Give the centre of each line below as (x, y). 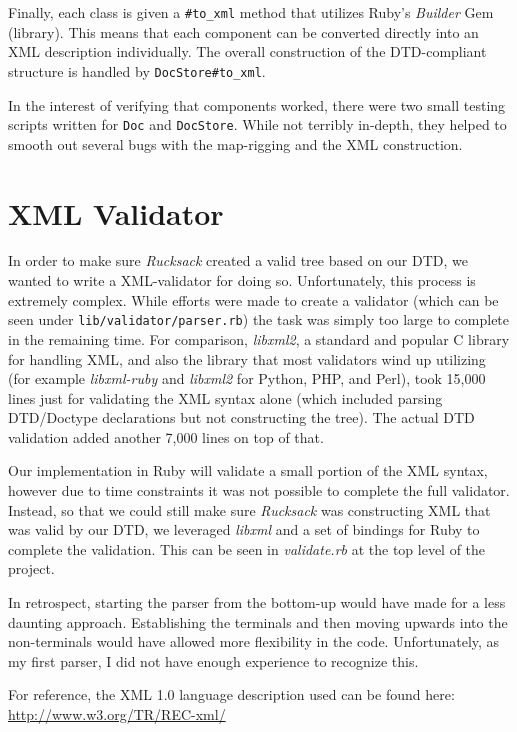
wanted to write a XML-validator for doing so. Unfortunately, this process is (242, 280)
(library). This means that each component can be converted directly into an (243, 31)
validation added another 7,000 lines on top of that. (166, 436)
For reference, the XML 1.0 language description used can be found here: (231, 694)
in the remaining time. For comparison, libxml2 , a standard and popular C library (259, 338)
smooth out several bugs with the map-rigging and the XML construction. (235, 143)
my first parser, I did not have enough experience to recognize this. (213, 660)
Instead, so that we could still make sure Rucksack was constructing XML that (249, 509)
